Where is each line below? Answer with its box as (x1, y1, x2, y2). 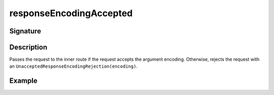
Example (9, 76, 38, 85)
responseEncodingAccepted (9, 8, 133, 19)
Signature (9, 27, 42, 35)
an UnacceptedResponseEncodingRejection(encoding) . (9, 63, 138, 69)
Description (9, 43, 48, 52)
